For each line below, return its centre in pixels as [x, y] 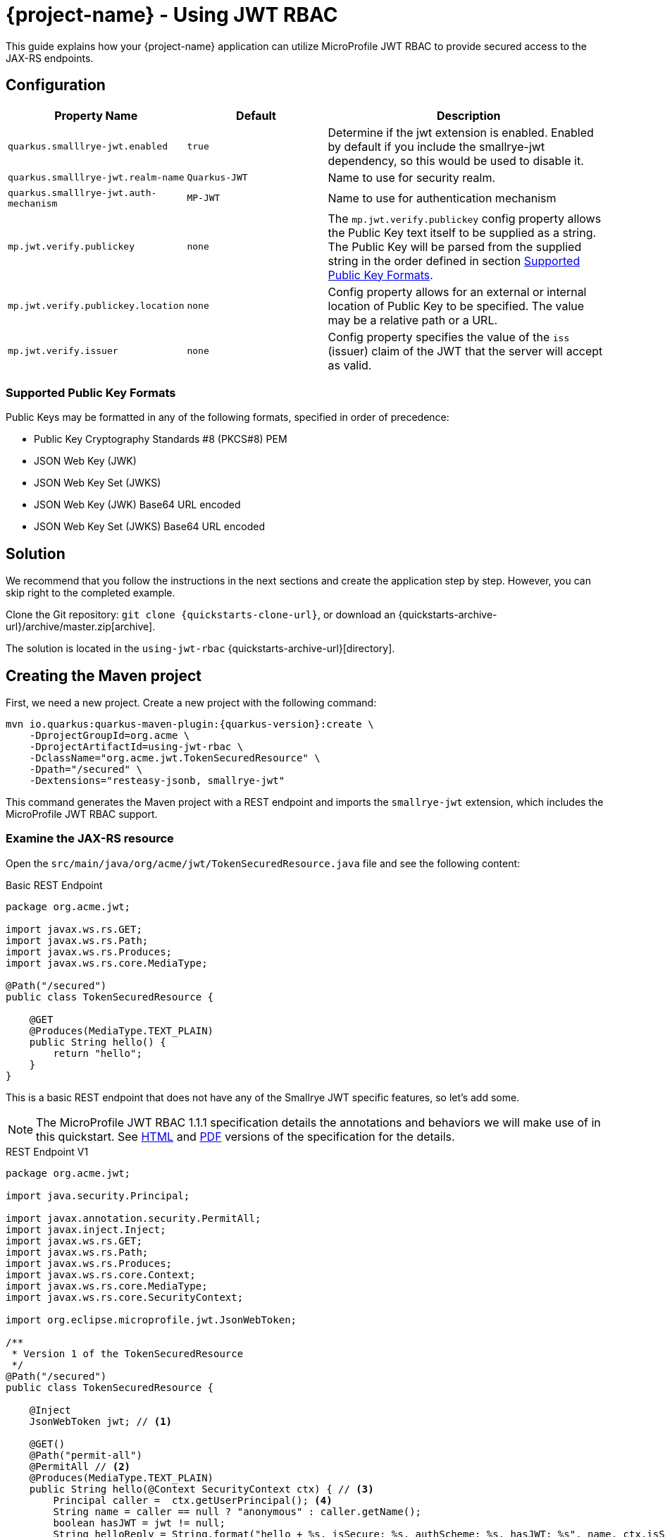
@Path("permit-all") [86, 1455]
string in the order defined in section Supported [454, 261]
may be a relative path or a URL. [413, 320]
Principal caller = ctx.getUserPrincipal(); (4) [193, 1500]
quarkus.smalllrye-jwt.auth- [82, 192]
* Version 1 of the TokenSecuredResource [128, 1353]
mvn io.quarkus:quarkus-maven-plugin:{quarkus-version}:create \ [190, 724]
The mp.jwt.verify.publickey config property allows [465, 218]
